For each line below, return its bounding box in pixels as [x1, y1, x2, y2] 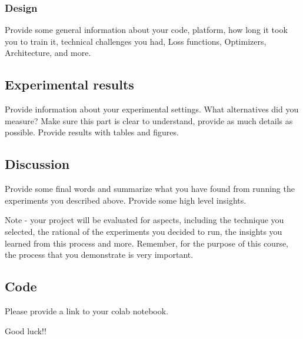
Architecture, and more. [5, 46, 91, 59]
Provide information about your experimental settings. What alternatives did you [5, 103, 299, 115]
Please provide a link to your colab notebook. [5, 304, 169, 317]
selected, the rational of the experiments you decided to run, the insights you [5, 225, 282, 237]
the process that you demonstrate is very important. [5, 248, 194, 261]
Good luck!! [5, 324, 46, 337]
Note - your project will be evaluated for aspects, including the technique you [5, 214, 284, 226]
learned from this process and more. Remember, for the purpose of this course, [5, 237, 289, 249]
